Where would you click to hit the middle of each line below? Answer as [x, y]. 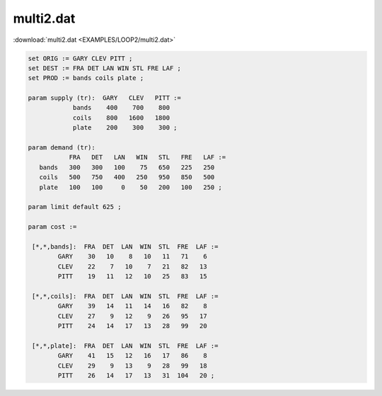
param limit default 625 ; [75, 207]
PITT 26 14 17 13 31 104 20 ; [136, 376]
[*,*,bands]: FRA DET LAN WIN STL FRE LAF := [125, 247]
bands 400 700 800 [121, 108]
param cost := [52, 227]
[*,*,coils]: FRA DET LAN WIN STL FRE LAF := [125, 296]
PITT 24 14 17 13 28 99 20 [133, 326]
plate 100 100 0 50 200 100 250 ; [131, 187]
